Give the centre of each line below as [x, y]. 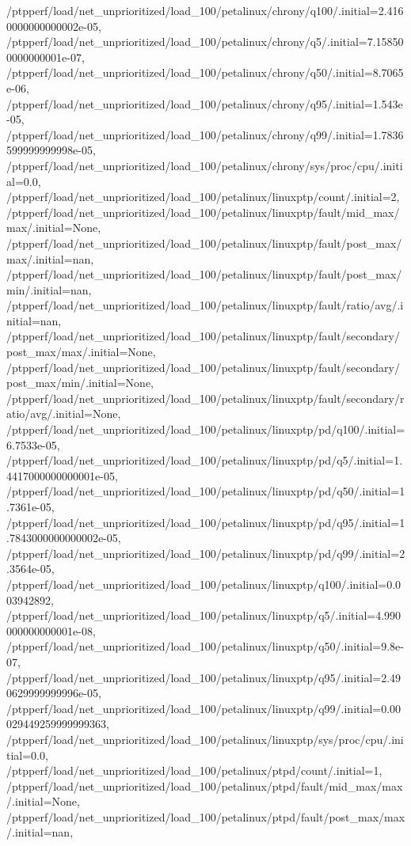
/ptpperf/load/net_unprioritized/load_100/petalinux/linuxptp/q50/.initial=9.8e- [205, 646]
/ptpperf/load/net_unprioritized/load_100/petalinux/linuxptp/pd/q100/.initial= [206, 429]
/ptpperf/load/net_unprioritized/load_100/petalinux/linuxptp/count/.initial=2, [203, 197]
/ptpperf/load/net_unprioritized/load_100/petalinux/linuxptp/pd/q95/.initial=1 [206, 522]
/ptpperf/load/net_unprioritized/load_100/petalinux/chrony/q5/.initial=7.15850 [205, 42]
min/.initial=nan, [49, 289]
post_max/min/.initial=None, [80, 383]
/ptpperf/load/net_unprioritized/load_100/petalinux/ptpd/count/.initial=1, [194, 770]
